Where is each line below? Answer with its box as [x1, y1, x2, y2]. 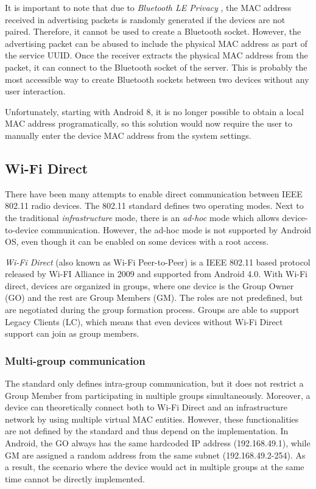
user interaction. [5, 85, 66, 97]
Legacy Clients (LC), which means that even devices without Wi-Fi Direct [5, 315, 283, 328]
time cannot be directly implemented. [5, 472, 145, 485]
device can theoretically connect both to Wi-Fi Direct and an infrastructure [5, 401, 287, 413]
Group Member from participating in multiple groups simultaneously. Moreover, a [5, 389, 311, 401]
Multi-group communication [5, 353, 146, 368]
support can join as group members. [5, 327, 139, 340]
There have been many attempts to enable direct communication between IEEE [5, 187, 303, 200]
